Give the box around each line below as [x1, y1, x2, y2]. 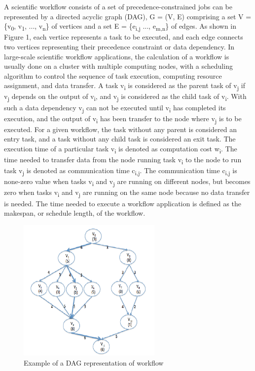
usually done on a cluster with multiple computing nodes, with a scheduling [4, 61, 233, 71]
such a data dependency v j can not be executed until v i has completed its [4, 102, 226, 114]
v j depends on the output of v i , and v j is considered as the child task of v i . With [4, 91, 247, 103]
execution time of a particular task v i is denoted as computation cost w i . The [4, 143, 237, 155]
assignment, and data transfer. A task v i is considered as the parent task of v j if [4, 80, 246, 92]
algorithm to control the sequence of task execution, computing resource [4, 70, 222, 81]
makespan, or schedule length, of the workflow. [4, 208, 146, 218]
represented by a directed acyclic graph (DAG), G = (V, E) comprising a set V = [4, 11, 252, 21]
